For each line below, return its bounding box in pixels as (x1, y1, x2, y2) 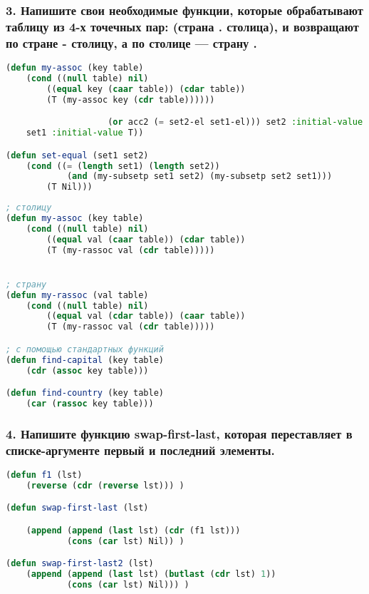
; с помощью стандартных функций (6, 344, 164, 354)
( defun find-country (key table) (6, 388, 164, 399)
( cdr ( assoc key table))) (26, 365, 149, 376)
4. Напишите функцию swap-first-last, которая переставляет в (6, 424, 353, 442)
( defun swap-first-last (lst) (6, 503, 149, 513)
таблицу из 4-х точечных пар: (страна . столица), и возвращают (6, 17, 359, 35)
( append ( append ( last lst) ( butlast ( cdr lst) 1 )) (26, 569, 276, 580)
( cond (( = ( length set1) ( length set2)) (26, 160, 220, 171)
